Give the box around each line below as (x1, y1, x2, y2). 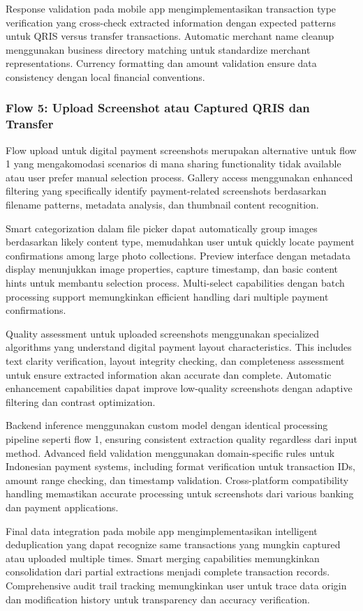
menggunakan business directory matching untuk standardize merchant (6, 42, 311, 56)
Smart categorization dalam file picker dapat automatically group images (6, 220, 318, 235)
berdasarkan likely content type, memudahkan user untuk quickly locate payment (6, 234, 355, 249)
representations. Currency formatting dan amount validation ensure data (6, 56, 317, 70)
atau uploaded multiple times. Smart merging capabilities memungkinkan (6, 550, 320, 565)
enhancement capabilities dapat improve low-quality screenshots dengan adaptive (6, 381, 353, 395)
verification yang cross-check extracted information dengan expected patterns (6, 15, 336, 29)
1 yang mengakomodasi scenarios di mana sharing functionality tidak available (6, 156, 341, 171)
